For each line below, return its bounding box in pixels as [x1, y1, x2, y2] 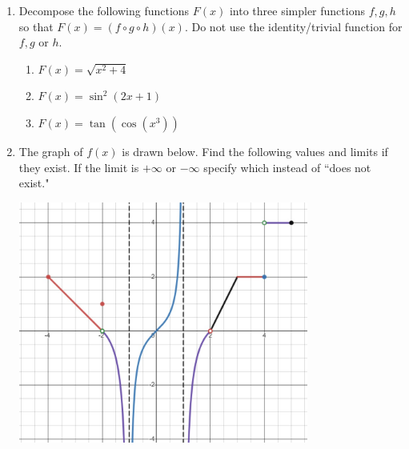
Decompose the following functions [18, 2, 190, 18]
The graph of [18, 142, 83, 159]
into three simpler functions [229, 2, 365, 18]
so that [18, 18, 54, 34]
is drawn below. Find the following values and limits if [122, 142, 388, 159]
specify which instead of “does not [203, 158, 371, 175]
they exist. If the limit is [18, 158, 139, 175]
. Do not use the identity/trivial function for [184, 18, 403, 34]
